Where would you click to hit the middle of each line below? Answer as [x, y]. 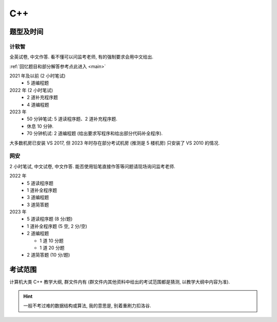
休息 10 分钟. [40, 126]
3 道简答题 [38, 204]
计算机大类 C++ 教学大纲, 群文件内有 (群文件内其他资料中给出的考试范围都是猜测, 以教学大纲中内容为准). [120, 282]
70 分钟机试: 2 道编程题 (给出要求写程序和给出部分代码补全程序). [95, 133]
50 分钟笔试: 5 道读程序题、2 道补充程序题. [72, 119]
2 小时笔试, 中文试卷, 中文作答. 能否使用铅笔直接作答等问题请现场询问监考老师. [92, 166]
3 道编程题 [38, 198]
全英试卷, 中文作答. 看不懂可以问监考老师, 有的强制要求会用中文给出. [81, 57]
